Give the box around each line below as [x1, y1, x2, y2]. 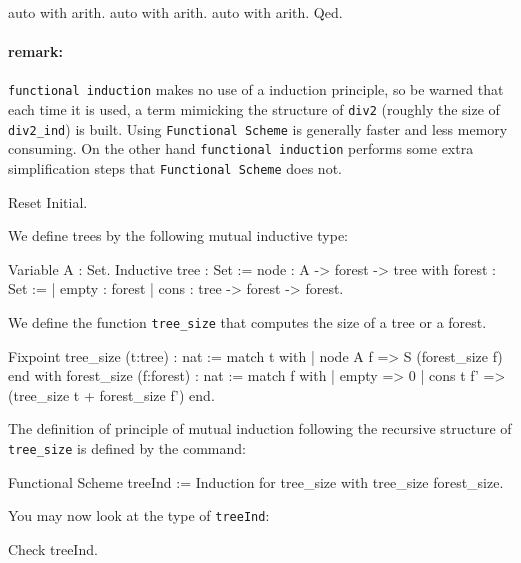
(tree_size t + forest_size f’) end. [8, 384, 215, 405]
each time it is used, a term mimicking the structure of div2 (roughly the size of [8, 99, 500, 120]
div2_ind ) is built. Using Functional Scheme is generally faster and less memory [8, 118, 508, 139]
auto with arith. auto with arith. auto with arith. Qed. [8, 2, 343, 22]
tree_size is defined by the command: [8, 438, 246, 459]
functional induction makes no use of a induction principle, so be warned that [8, 79, 504, 100]
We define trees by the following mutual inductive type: [8, 225, 349, 246]
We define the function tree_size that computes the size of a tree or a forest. [8, 312, 487, 333]
